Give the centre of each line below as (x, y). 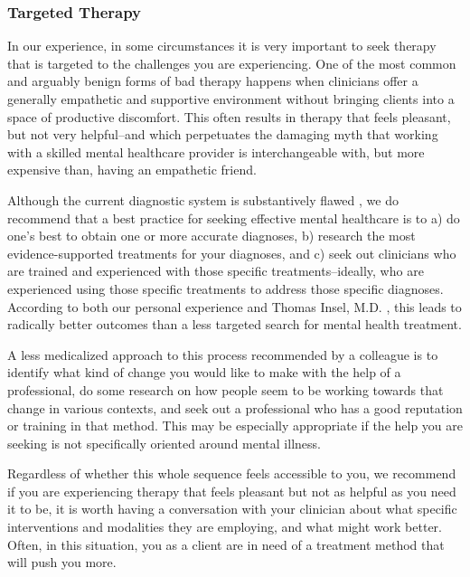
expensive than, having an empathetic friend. (132, 170)
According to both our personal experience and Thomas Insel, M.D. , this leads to (235, 306)
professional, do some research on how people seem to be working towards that (226, 389)
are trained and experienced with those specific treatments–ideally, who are (216, 271)
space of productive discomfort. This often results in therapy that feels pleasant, (229, 116)
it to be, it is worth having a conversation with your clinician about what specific (232, 509)
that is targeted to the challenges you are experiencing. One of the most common (232, 63)
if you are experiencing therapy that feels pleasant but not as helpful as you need (232, 491)
